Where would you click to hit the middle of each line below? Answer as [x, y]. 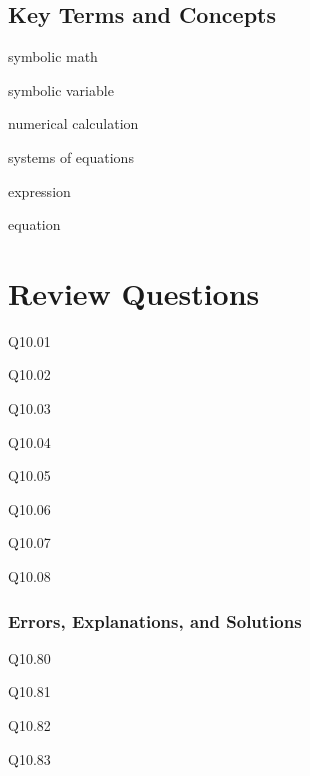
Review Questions [134, 292]
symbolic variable [61, 89]
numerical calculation [73, 123]
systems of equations [71, 156]
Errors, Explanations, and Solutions [155, 620]
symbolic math [53, 56]
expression [39, 190]
